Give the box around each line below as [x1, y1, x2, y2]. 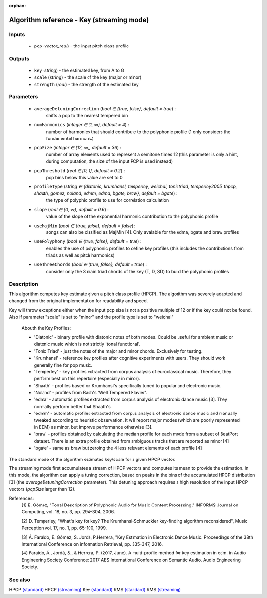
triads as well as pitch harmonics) [46, 252, 115, 258]
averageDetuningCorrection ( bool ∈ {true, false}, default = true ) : [34, 105, 176, 111]
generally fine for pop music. [34, 362, 93, 368]
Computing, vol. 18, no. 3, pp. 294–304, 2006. [21, 509, 115, 515]
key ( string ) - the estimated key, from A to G [34, 67, 125, 73]
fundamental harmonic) [46, 136, 94, 141]
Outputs [9, 55, 30, 62]
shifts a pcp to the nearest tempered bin [46, 113, 128, 119]
